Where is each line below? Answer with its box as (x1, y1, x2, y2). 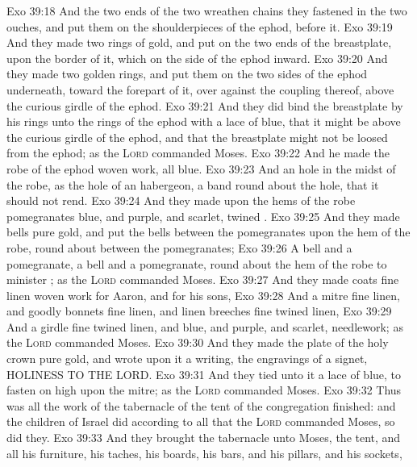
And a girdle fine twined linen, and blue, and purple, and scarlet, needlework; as (6, 318, 403, 335)
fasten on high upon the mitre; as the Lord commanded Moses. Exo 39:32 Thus (6, 382, 402, 398)
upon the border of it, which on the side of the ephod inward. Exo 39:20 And (6, 49, 388, 66)
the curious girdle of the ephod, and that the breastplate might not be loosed (6, 128, 388, 145)
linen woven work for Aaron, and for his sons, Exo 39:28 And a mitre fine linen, (6, 286, 400, 303)
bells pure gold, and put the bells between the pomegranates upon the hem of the (6, 223, 411, 240)
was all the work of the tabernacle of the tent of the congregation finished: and (6, 397, 396, 414)
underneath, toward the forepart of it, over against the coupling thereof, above (6, 81, 394, 98)
